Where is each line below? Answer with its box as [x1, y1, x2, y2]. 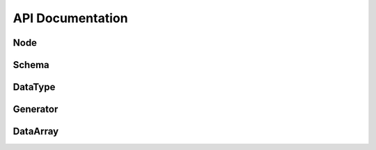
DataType [13, 81, 56, 93]
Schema [13, 59, 50, 71]
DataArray [13, 126, 59, 137]
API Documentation [13, 10, 128, 26]
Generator [13, 103, 58, 115]
